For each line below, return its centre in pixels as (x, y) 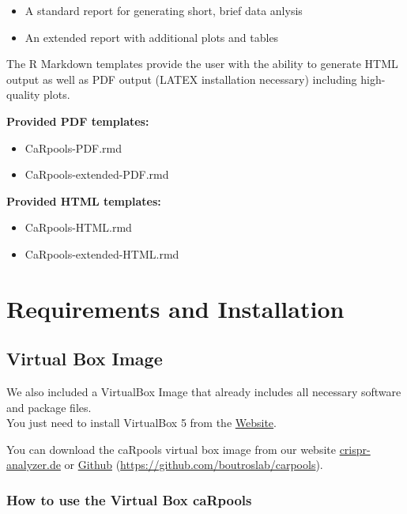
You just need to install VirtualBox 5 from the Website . (141, 423)
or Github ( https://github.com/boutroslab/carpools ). (194, 465)
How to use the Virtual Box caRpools (129, 500)
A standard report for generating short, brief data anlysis (164, 10)
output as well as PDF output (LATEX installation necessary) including (182, 79)
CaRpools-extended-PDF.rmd (97, 174)
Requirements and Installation (175, 308)
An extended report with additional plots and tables (152, 37)
